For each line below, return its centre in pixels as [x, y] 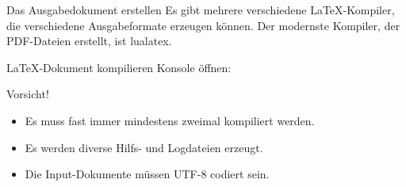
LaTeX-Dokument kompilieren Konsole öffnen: [119, 67]
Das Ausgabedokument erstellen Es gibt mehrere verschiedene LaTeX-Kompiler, [201, 10]
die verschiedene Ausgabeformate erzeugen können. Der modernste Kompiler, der [203, 25]
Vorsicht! [28, 94]
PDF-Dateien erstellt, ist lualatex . [89, 41]
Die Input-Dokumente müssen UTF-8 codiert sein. [147, 174]
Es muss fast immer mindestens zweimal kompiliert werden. [170, 120]
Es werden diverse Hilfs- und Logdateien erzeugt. [144, 147]
